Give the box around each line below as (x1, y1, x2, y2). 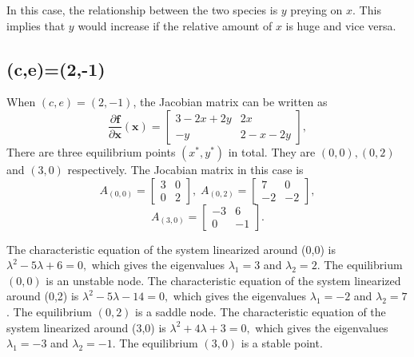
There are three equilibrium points (6, 143, 176, 160)
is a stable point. (241, 335, 323, 351)
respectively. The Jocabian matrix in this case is (67, 161, 304, 177)
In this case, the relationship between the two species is (6, 2, 278, 18)
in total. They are (228, 143, 316, 160)
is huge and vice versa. (285, 17, 396, 34)
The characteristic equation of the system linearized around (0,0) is (6, 240, 336, 257)
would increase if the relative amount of (78, 17, 273, 34)
